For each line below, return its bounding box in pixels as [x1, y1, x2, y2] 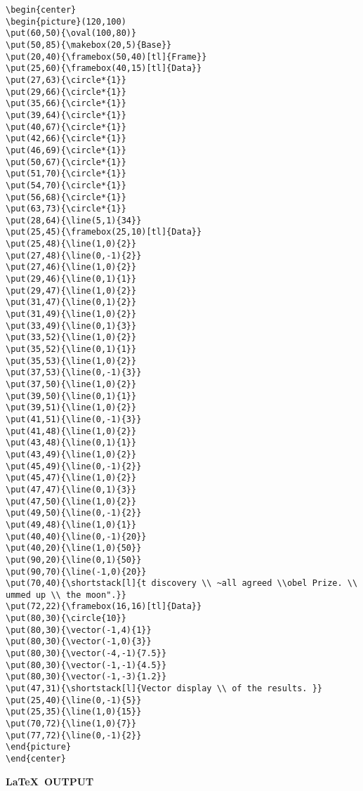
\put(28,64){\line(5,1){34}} [6, 215, 142, 225]
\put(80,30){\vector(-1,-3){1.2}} [6, 672, 167, 682]
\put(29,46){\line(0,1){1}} [6, 274, 137, 285]
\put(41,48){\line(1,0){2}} [6, 426, 137, 436]
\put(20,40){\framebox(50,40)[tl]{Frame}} [6, 51, 207, 62]
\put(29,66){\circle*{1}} [6, 86, 126, 97]
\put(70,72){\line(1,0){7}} [6, 719, 137, 729]
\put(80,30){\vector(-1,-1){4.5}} [6, 660, 167, 670]
